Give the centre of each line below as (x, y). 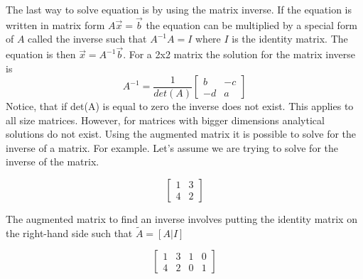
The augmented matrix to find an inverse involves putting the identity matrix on (181, 218)
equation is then (41, 54)
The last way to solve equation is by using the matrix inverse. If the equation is (179, 9)
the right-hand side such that (69, 232)
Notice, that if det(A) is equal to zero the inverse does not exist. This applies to (180, 106)
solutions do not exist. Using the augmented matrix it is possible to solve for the (181, 134)
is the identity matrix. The (290, 39)
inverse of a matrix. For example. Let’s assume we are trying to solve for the (172, 147)
